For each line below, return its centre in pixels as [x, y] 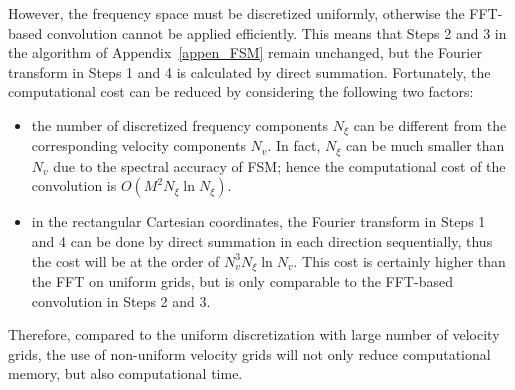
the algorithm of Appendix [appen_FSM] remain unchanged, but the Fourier [245, 52]
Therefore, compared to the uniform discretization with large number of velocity [254, 334]
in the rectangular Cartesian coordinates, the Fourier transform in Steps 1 [258, 221]
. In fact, [294, 145]
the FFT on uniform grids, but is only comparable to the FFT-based [242, 281]
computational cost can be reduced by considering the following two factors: [241, 91]
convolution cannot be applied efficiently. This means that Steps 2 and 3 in [276, 32]
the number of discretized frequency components [180, 124]
